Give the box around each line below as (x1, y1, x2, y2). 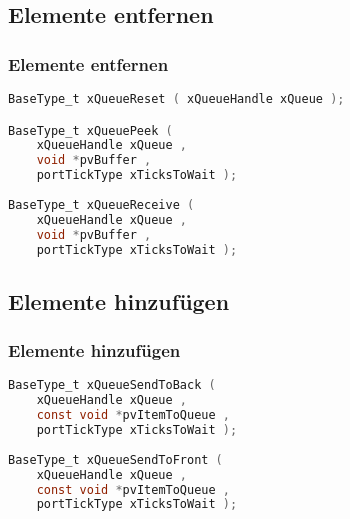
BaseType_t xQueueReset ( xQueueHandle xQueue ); (8, 92, 345, 106)
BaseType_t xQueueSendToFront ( (8, 452, 223, 467)
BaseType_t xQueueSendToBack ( (8, 378, 216, 393)
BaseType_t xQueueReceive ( (8, 197, 195, 212)
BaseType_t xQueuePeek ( (8, 123, 173, 138)
